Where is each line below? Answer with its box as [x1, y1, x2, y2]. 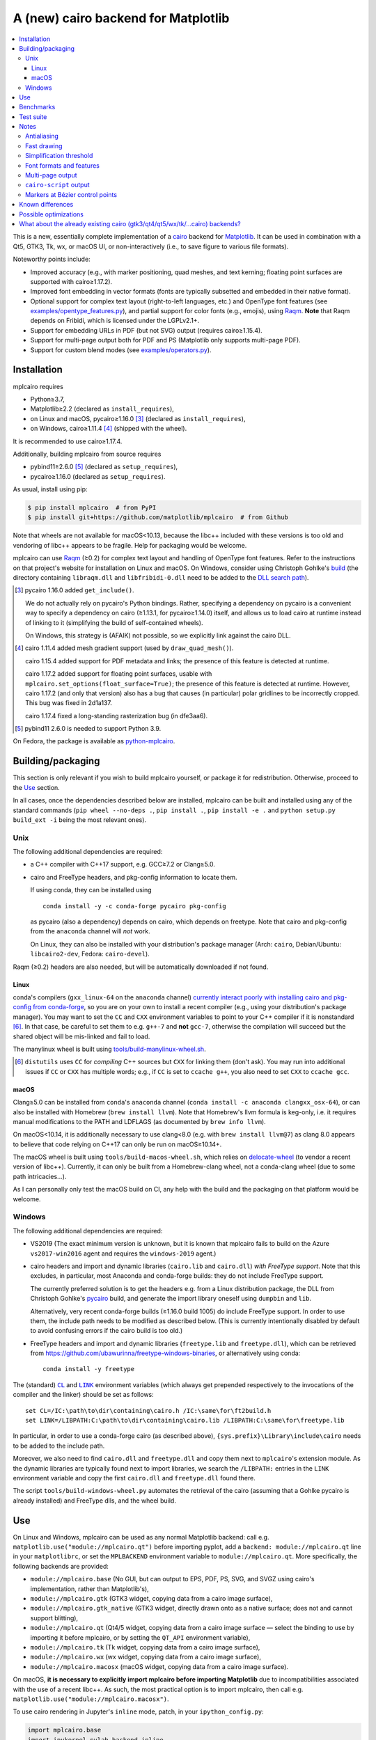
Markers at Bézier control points [25, 190, 118, 198]
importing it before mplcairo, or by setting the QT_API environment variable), [30, 1633, 251, 1642]
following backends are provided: [13, 1562, 109, 1570]
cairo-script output [25, 181, 90, 189]
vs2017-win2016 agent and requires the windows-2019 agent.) [30, 1249, 217, 1258]
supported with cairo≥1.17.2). [30, 277, 113, 285]
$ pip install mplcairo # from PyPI [27, 504, 157, 512]
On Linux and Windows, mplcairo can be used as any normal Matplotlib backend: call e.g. [13, 1533, 269, 1541]
